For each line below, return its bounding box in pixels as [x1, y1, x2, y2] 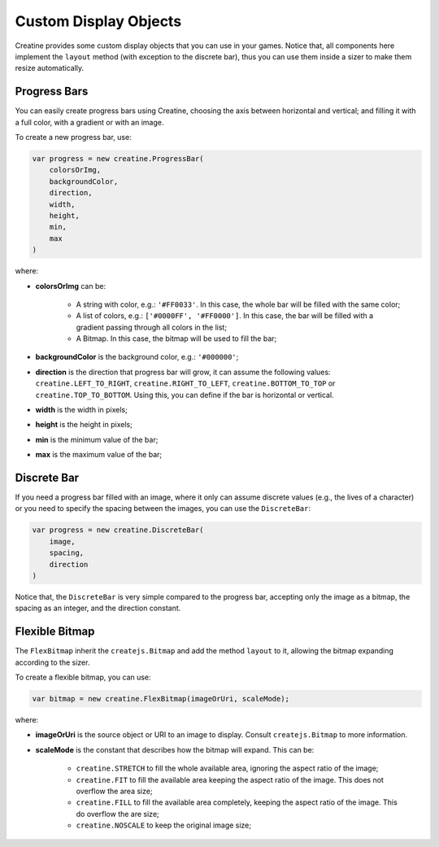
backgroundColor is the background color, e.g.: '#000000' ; [35, 352, 239, 362]
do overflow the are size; [76, 809, 160, 819]
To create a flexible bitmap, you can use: [15, 672, 151, 683]
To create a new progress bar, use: [15, 133, 132, 142]
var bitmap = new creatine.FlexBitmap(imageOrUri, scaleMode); [32, 694, 290, 704]
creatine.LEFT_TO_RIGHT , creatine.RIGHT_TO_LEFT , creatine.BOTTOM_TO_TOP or [35, 378, 336, 388]
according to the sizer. [15, 657, 90, 667]
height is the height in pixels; [35, 420, 133, 430]
